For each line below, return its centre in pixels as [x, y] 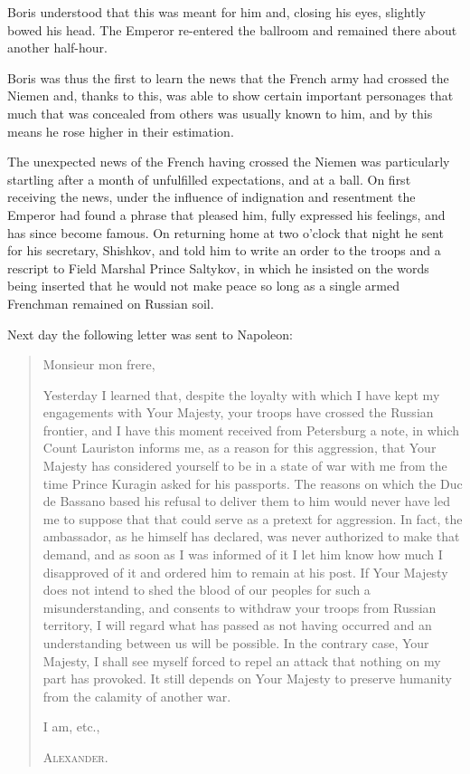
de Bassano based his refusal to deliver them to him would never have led [247, 501]
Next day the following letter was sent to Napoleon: [150, 334]
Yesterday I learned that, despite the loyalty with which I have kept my [241, 394]
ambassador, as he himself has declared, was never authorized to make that [251, 536]
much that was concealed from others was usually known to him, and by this [220, 113]
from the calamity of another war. [137, 696]
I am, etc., [71, 726]
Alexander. [75, 756]
